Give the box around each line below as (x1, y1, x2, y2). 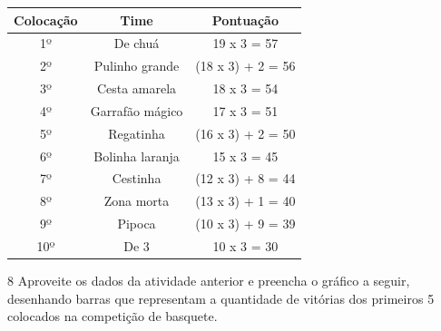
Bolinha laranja (93, 146, 180, 165)
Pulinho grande (93, 56, 180, 75)
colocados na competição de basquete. (7, 307, 218, 326)
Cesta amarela (96, 79, 177, 98)
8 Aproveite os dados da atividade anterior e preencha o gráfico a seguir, (7, 271, 410, 290)
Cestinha (112, 169, 162, 188)
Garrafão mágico (90, 101, 183, 120)
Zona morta (103, 191, 170, 210)
